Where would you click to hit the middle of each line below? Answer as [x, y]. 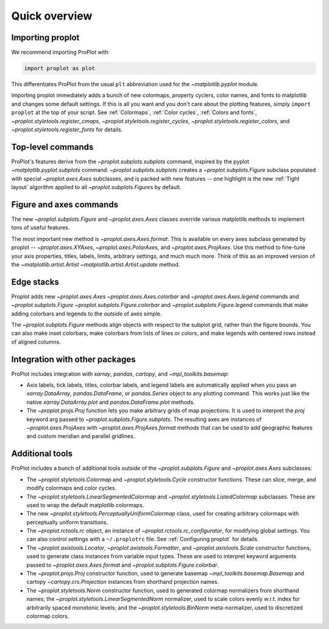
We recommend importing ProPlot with [60, 52]
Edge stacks [35, 282]
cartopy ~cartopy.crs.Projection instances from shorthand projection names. [123, 582]
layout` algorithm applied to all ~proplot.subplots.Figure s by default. [97, 187]
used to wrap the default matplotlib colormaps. [85, 505]
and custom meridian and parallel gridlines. [81, 436]
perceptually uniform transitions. [67, 522]
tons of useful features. [41, 228]
